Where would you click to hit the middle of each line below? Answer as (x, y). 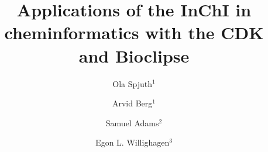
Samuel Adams (132, 122)
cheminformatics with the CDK (134, 32)
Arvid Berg (132, 103)
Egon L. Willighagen (133, 142)
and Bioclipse (134, 55)
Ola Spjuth (133, 83)
